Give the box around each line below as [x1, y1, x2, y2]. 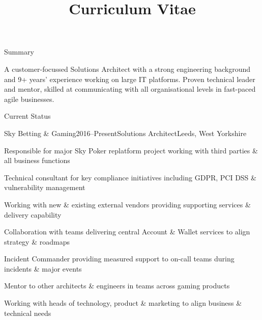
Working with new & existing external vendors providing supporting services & [4, 199, 251, 209]
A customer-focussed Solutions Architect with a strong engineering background [4, 63, 250, 74]
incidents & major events [4, 263, 82, 274]
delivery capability [4, 209, 62, 220]
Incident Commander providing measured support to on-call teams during [4, 253, 235, 264]
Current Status [4, 111, 51, 121]
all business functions [4, 155, 70, 166]
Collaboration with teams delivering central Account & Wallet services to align [4, 226, 250, 237]
